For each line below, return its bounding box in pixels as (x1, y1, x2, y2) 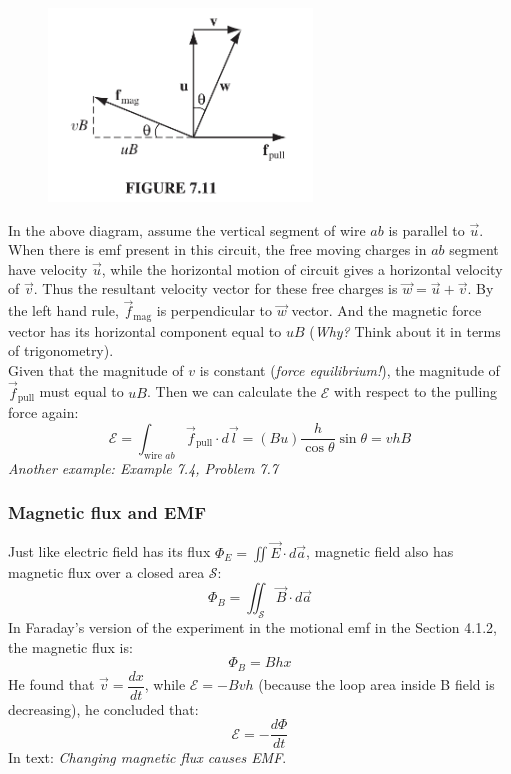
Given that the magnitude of (8, 359, 184, 380)
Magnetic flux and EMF (8, 500, 207, 525)
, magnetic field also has (306, 541, 454, 562)
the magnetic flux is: (8, 636, 133, 657)
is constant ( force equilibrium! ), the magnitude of (199, 359, 500, 380)
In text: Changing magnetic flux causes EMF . (8, 747, 287, 768)
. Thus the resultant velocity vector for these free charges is (33, 278, 398, 299)
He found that (8, 674, 95, 695)
